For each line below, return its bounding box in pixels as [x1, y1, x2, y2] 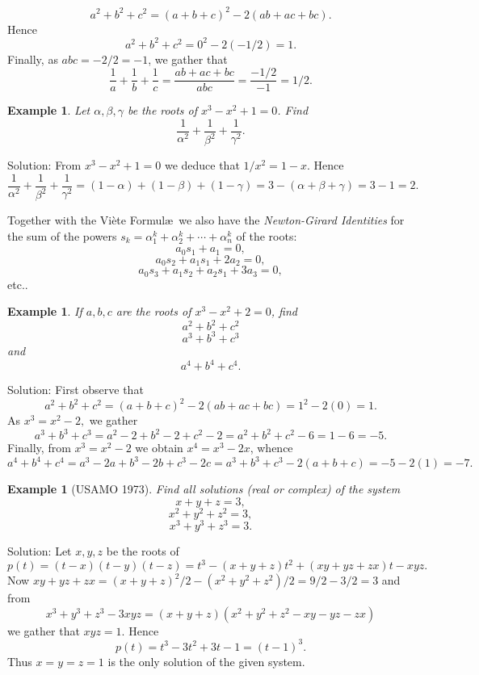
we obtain [135, 439, 183, 456]
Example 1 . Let [7, 102, 90, 119]
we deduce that [164, 157, 240, 174]
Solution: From [7, 157, 82, 174]
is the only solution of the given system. [107, 652, 305, 669]
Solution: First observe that [7, 381, 144, 398]
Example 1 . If [7, 303, 82, 320]
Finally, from [7, 439, 71, 456]
